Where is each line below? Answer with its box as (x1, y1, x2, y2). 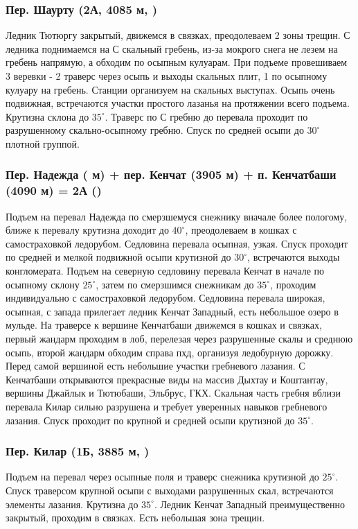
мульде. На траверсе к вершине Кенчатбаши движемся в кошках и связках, (6, 318, 322, 332)
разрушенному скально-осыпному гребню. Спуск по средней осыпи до (6, 123, 304, 137)
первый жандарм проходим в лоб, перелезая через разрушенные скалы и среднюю (6, 331, 353, 346)
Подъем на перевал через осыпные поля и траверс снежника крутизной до (6, 469, 319, 484)
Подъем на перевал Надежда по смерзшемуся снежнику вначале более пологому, (6, 209, 348, 223)
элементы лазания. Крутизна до (6, 496, 138, 511)
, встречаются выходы (247, 250, 340, 264)
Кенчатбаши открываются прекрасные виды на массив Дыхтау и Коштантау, (6, 372, 328, 386)
